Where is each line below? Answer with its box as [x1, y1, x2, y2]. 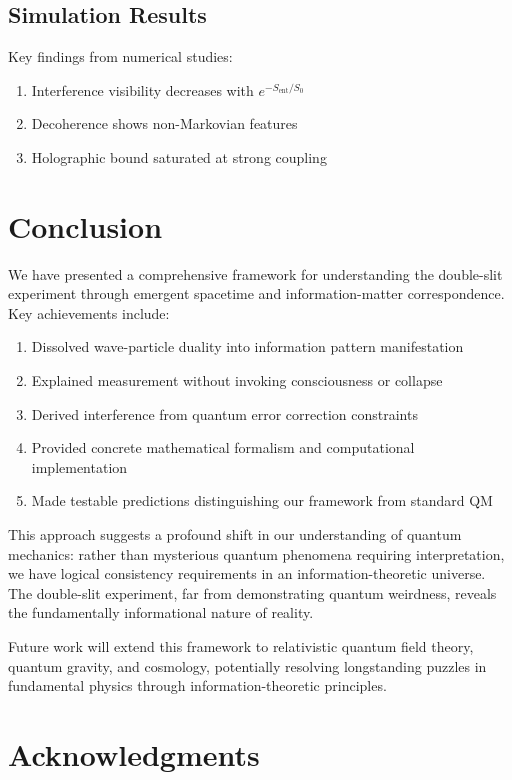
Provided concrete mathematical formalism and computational [31, 437, 415, 458]
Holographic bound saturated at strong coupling [31, 146, 327, 167]
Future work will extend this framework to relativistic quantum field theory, [8, 636, 474, 657]
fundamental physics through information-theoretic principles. [8, 675, 387, 696]
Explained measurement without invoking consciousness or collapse [31, 370, 443, 391]
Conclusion [8, 205, 163, 246]
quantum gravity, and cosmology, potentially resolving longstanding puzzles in [8, 655, 487, 676]
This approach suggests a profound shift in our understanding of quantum [8, 524, 462, 545]
